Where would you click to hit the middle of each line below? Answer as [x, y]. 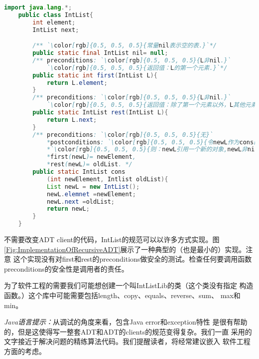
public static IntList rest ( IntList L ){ [100, 113]
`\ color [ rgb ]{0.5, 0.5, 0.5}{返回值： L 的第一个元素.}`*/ [137, 68]
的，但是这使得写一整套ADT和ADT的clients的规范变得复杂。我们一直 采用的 [128, 331]
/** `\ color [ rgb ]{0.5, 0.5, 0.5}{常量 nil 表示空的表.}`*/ [125, 46]
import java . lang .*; [38, 7]
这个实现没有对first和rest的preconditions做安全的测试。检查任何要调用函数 [132, 259]
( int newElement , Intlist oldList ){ [107, 179]
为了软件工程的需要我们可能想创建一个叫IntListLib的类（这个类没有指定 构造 [129, 285]
